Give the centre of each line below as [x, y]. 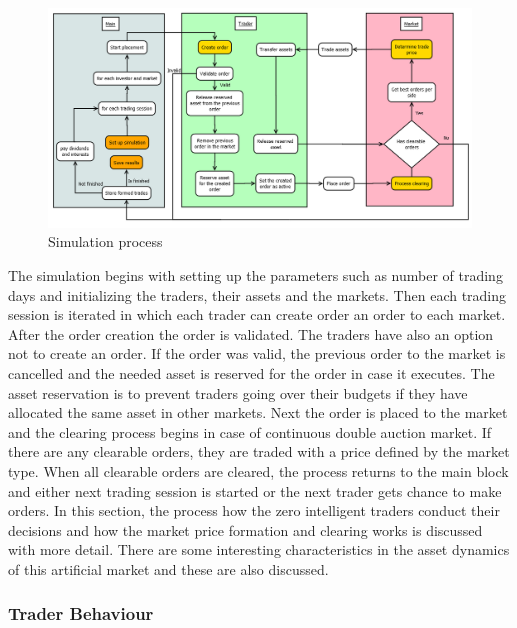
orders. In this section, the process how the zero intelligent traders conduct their [254, 510]
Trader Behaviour [81, 613]
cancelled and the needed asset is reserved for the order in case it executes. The [251, 373]
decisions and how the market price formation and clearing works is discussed [245, 529]
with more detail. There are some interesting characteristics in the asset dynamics [259, 549]
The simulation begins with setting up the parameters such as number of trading [255, 275]
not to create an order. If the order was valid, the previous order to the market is [257, 353]
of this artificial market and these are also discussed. [168, 568]
